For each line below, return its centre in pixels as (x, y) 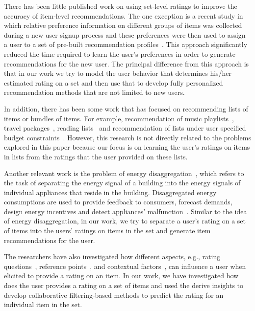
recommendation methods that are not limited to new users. (94, 92)
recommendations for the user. (50, 240)
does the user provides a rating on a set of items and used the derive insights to (124, 285)
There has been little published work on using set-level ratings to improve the (121, 6)
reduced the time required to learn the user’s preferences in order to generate (120, 54)
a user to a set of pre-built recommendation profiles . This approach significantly (126, 44)
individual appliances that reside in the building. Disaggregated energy (110, 192)
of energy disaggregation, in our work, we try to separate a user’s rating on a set (125, 221)
